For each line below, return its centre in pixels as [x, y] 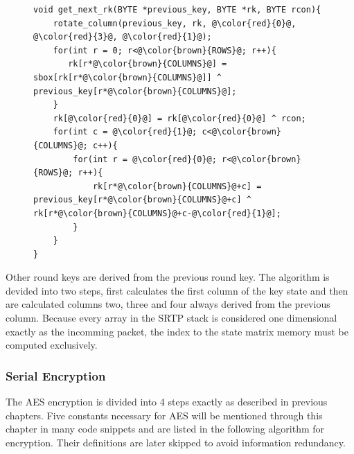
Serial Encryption [56, 375]
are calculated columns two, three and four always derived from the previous [168, 304]
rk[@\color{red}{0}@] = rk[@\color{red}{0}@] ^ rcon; [179, 118]
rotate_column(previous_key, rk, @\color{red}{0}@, [175, 23]
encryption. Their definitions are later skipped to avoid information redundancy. [176, 442]
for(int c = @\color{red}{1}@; [125, 132]
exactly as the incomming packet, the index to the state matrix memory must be [177, 331]
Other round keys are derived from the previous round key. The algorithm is [168, 277]
